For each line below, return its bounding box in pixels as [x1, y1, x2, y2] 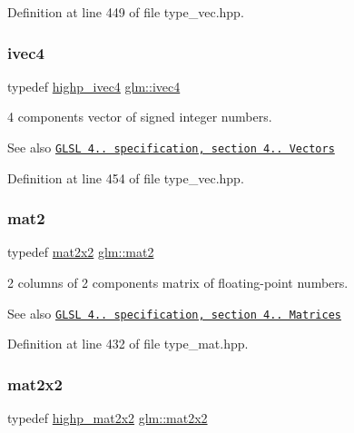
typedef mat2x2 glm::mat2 [7, 242, 154, 261]
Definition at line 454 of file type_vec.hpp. [7, 168, 244, 187]
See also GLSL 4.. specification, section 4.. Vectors [7, 138, 335, 156]
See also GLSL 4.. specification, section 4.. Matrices [7, 303, 341, 322]
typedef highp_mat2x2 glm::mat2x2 [7, 408, 208, 428]
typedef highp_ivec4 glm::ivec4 [7, 76, 181, 95]
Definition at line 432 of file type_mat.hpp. [7, 334, 249, 353]
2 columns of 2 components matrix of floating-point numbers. [7, 273, 349, 292]
